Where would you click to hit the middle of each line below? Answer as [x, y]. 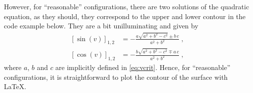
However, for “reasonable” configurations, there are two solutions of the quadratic [126, 6]
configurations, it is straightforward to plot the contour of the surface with [116, 77]
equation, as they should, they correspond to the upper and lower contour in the [125, 16]
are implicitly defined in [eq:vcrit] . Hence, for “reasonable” [143, 67]
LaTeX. [15, 86]
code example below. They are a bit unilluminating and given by [101, 26]
